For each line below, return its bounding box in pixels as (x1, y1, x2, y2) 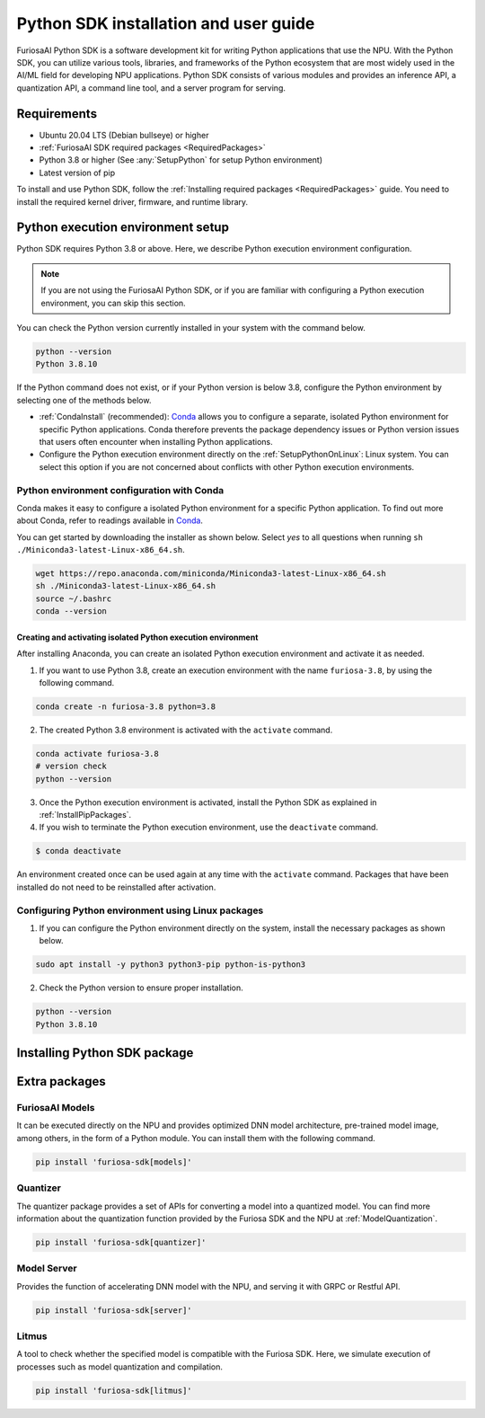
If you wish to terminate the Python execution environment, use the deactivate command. (39, 822, 379, 833)
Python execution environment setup (16, 220, 229, 235)
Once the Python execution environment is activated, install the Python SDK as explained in (39, 796, 377, 808)
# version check (35, 761, 108, 772)
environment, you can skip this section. (40, 297, 186, 308)
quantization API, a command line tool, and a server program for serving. (16, 82, 287, 93)
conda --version (35, 607, 108, 616)
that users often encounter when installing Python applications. (39, 436, 273, 447)
